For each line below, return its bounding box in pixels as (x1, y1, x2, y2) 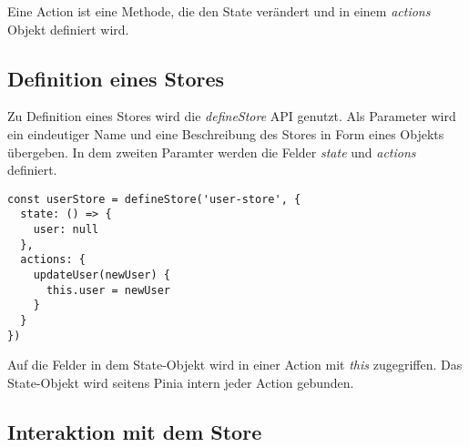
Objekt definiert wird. (7, 19, 129, 38)
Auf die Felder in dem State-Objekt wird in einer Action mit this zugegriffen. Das (7, 355, 463, 374)
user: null (33, 223, 99, 237)
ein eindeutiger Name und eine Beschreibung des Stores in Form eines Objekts (7, 124, 444, 143)
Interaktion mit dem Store (7, 417, 262, 445)
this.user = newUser (46, 283, 170, 297)
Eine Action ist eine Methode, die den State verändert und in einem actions (7, 2, 431, 20)
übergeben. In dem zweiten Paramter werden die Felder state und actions (7, 142, 416, 161)
